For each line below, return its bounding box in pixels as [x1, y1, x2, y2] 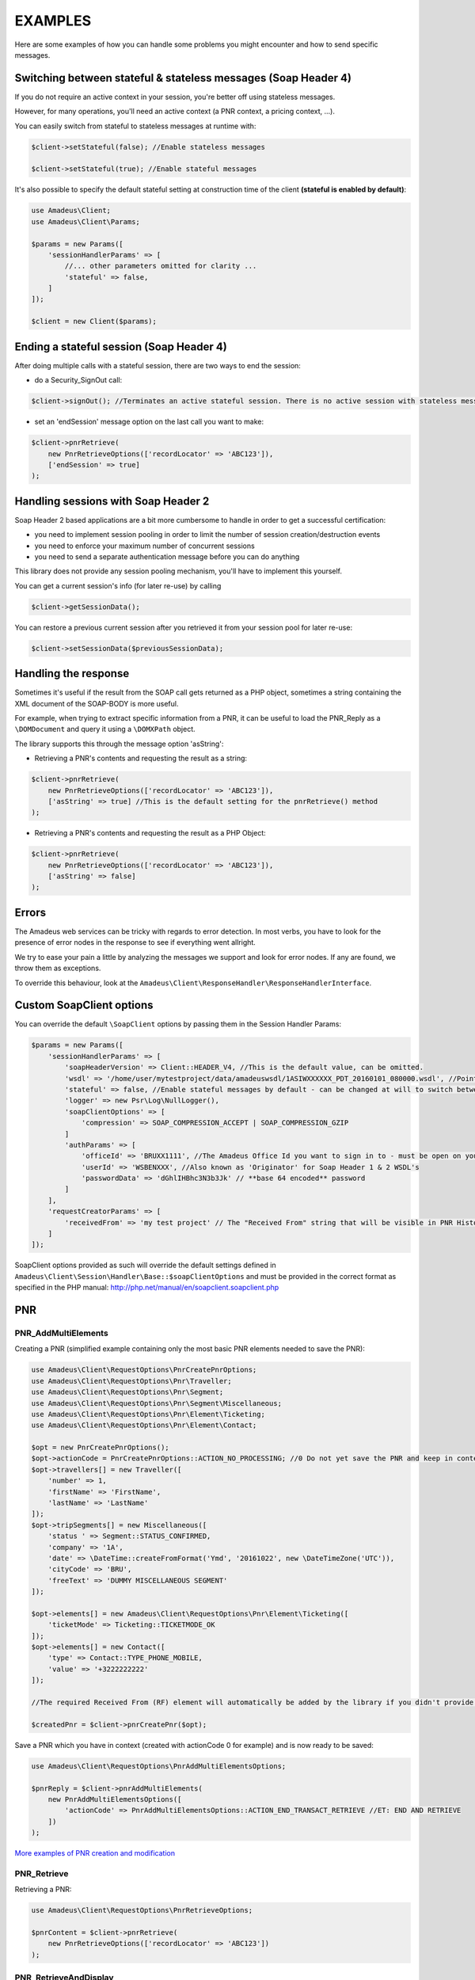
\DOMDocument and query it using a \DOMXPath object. [14, 725, 196, 734]
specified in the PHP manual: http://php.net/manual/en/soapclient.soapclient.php [14, 1283, 279, 1293]
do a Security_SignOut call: [34, 375, 123, 385]
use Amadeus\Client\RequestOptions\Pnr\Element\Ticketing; [31, 1410, 265, 1418]
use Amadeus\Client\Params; [31, 217, 140, 226]
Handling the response [14, 667, 130, 680]
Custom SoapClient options [14, 999, 154, 1012]
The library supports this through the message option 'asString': [14, 739, 224, 748]
